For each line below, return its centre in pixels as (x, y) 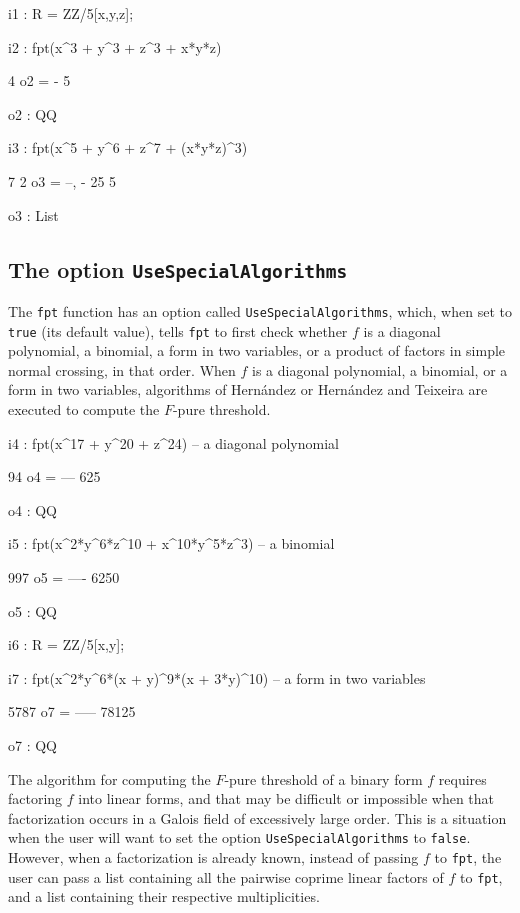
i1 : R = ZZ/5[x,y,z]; (71, 13)
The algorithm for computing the (109, 778)
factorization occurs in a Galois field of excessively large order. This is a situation (257, 817)
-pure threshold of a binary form (323, 778)
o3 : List (33, 214)
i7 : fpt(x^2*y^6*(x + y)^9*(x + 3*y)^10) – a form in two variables (217, 677)
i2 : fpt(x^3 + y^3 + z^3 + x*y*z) (115, 46)
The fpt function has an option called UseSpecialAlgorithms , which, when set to (260, 310)
